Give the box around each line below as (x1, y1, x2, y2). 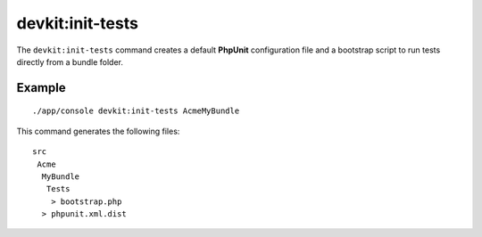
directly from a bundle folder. (16, 56, 124, 67)
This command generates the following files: (16, 126, 180, 136)
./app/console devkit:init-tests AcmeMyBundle (32, 106, 240, 116)
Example (16, 80, 66, 95)
